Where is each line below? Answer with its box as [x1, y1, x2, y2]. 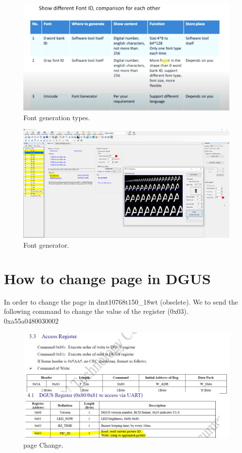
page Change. [23, 440, 64, 450]
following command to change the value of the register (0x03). [4, 306, 189, 316]
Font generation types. [23, 112, 90, 122]
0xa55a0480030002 [4, 315, 59, 326]
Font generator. [23, 239, 69, 250]
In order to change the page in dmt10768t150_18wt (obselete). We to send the [4, 296, 238, 307]
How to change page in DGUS [4, 268, 211, 288]
